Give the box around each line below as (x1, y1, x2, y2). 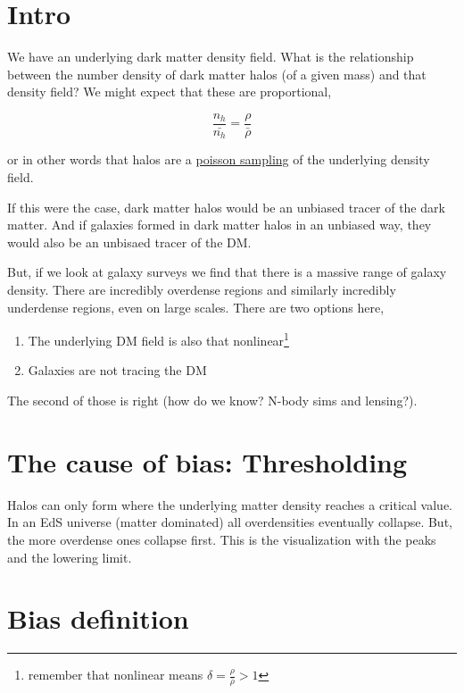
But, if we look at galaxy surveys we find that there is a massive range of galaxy (7, 263, 447, 281)
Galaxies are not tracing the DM (28, 361, 207, 380)
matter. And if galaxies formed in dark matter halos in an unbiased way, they (7, 215, 432, 234)
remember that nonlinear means (28, 665, 203, 684)
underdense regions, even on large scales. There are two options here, (7, 297, 385, 316)
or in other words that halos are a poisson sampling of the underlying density (7, 150, 430, 169)
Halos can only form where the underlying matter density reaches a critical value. (7, 495, 452, 513)
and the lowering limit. (7, 547, 132, 566)
